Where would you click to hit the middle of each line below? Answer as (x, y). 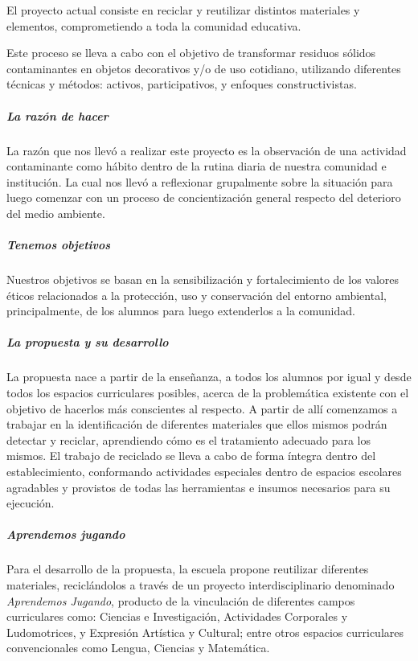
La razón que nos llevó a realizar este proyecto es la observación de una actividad (207, 150)
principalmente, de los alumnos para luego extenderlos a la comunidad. (181, 311)
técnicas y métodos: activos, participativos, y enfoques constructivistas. (182, 84)
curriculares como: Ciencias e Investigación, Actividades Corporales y (177, 616)
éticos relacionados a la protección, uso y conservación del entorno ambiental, (197, 295)
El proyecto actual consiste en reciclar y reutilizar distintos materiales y (183, 10)
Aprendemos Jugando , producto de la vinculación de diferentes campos (181, 600)
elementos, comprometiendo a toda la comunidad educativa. (154, 25)
